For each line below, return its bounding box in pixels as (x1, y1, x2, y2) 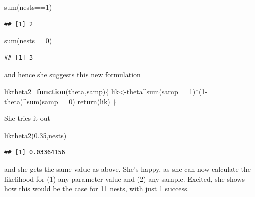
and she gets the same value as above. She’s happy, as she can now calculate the (4, 163, 251, 174)
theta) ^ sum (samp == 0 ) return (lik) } (4, 96, 116, 106)
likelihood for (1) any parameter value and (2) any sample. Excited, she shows (4, 173, 245, 184)
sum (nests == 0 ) (4, 35, 52, 46)
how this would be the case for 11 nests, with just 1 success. (4, 183, 189, 194)
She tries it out (4, 113, 50, 123)
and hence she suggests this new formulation (4, 69, 141, 80)
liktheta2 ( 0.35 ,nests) (4, 129, 67, 140)
